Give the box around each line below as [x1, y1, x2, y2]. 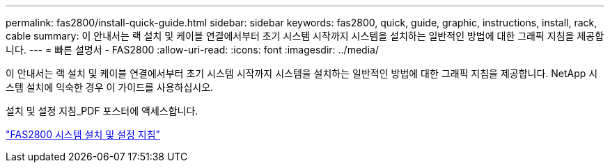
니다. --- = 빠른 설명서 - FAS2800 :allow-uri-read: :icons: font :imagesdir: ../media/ [6, 44, 379, 56]
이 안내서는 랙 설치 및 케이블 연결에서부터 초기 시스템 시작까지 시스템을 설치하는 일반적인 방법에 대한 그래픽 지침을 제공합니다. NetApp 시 [6, 67, 598, 79]
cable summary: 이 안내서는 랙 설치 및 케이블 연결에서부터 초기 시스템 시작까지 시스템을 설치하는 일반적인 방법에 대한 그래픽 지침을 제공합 [6, 30, 604, 42]
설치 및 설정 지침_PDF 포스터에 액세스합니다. [6, 105, 198, 117]
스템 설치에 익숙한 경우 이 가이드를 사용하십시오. [6, 81, 214, 93]
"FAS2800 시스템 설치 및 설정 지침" [6, 128, 161, 140]
